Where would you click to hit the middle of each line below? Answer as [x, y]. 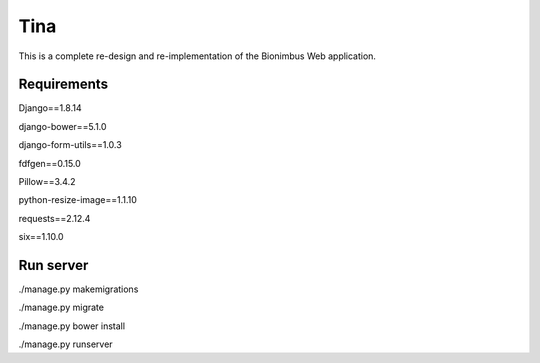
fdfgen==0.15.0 [50, 163]
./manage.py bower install [71, 326]
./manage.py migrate [61, 307]
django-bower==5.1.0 [62, 126]
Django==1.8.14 [50, 108]
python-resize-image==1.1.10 [77, 200]
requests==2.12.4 [54, 218]
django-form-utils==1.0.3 [70, 145]
